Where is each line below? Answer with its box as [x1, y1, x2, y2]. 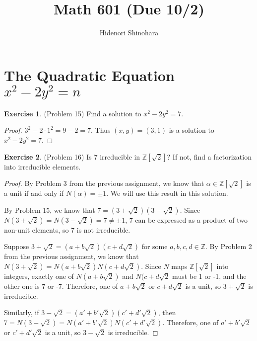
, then [158, 307, 176, 318]
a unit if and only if [4, 188, 64, 198]
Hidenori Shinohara [99, 27, 159, 38]
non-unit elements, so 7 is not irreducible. [4, 224, 130, 235]
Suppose [4, 241, 29, 252]
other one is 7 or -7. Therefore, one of [4, 280, 118, 291]
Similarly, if [4, 307, 39, 318]
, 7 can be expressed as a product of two [125, 214, 248, 225]
